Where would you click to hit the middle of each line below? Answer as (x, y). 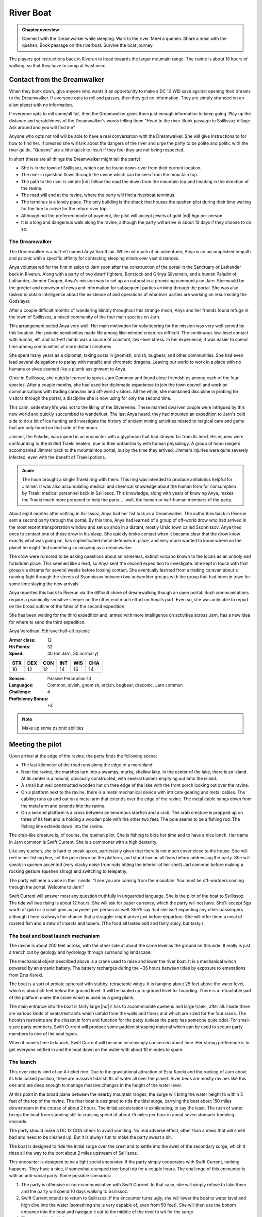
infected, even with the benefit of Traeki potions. (57, 457)
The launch (23, 1062)
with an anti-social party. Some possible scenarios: (60, 1176)
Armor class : (22, 640)
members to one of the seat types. (43, 1033)
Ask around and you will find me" (42, 127)
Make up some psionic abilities (53, 728)
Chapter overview (41, 30)
